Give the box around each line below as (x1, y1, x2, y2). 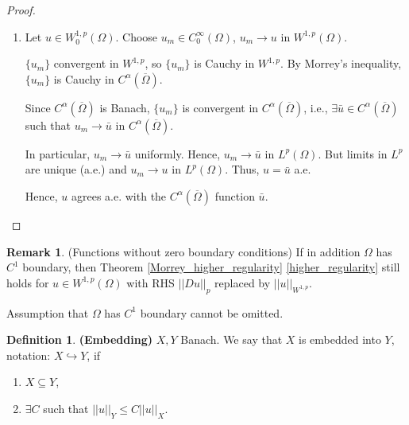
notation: (6, 346, 51, 363)
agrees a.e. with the (71, 187, 167, 204)
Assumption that (6, 304, 89, 321)
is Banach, (99, 99, 150, 115)
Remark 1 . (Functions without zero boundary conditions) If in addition (6, 243, 361, 259)
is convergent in (182, 99, 259, 115)
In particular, (25, 145, 91, 162)
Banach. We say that (180, 331, 283, 348)
